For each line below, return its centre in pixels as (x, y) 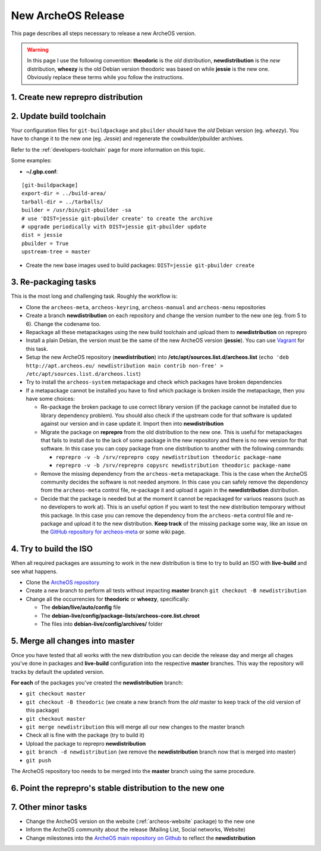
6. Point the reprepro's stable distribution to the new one (118, 788)
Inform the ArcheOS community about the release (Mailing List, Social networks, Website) (136, 830)
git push (39, 760)
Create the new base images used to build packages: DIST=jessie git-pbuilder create (140, 265)
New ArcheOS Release (68, 15)
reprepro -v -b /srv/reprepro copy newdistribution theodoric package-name (169, 457)
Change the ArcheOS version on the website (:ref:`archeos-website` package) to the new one (140, 821)
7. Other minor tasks (49, 807)
